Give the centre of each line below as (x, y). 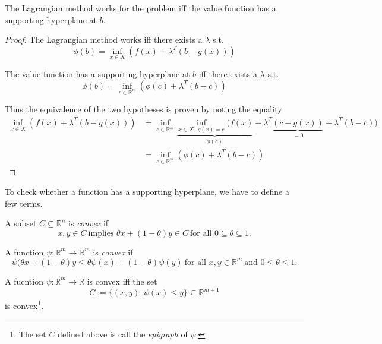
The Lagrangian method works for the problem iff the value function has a (141, 8)
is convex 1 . (24, 304)
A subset (21, 223)
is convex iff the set (122, 281)
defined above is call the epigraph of (123, 334)
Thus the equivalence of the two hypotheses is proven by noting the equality (143, 109)
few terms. (24, 203)
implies (101, 233)
